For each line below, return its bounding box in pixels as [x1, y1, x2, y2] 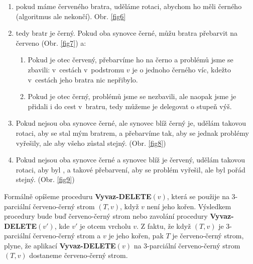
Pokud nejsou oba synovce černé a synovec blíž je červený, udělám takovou [16, 154, 245, 165]
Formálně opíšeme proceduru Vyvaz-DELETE [4, 191, 152, 201]
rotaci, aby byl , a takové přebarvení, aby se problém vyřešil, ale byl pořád [16, 164, 245, 174]
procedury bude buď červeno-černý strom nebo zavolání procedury [4, 211, 208, 221]
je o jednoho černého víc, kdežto [132, 64, 231, 74]
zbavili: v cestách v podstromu [28, 64, 124, 74]
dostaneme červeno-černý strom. [29, 250, 128, 260]
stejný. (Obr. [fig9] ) [16, 174, 75, 185]
